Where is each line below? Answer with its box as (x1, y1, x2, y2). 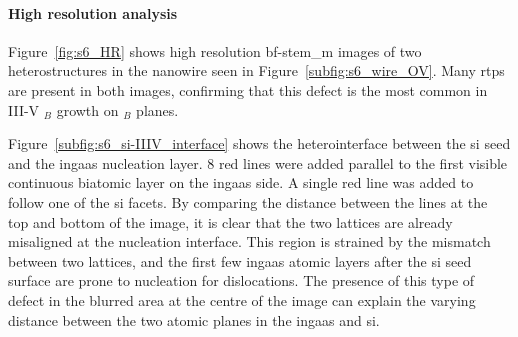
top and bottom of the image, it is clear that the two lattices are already (8, 211, 453, 232)
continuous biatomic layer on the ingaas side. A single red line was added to (8, 172, 474, 193)
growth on (56, 99, 119, 120)
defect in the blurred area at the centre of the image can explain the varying (8, 289, 476, 310)
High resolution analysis (8, 2, 178, 23)
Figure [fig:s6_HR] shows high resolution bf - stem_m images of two (8, 40, 422, 61)
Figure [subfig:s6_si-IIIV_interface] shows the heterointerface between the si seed (8, 133, 511, 154)
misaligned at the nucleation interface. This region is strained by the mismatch (8, 231, 491, 252)
